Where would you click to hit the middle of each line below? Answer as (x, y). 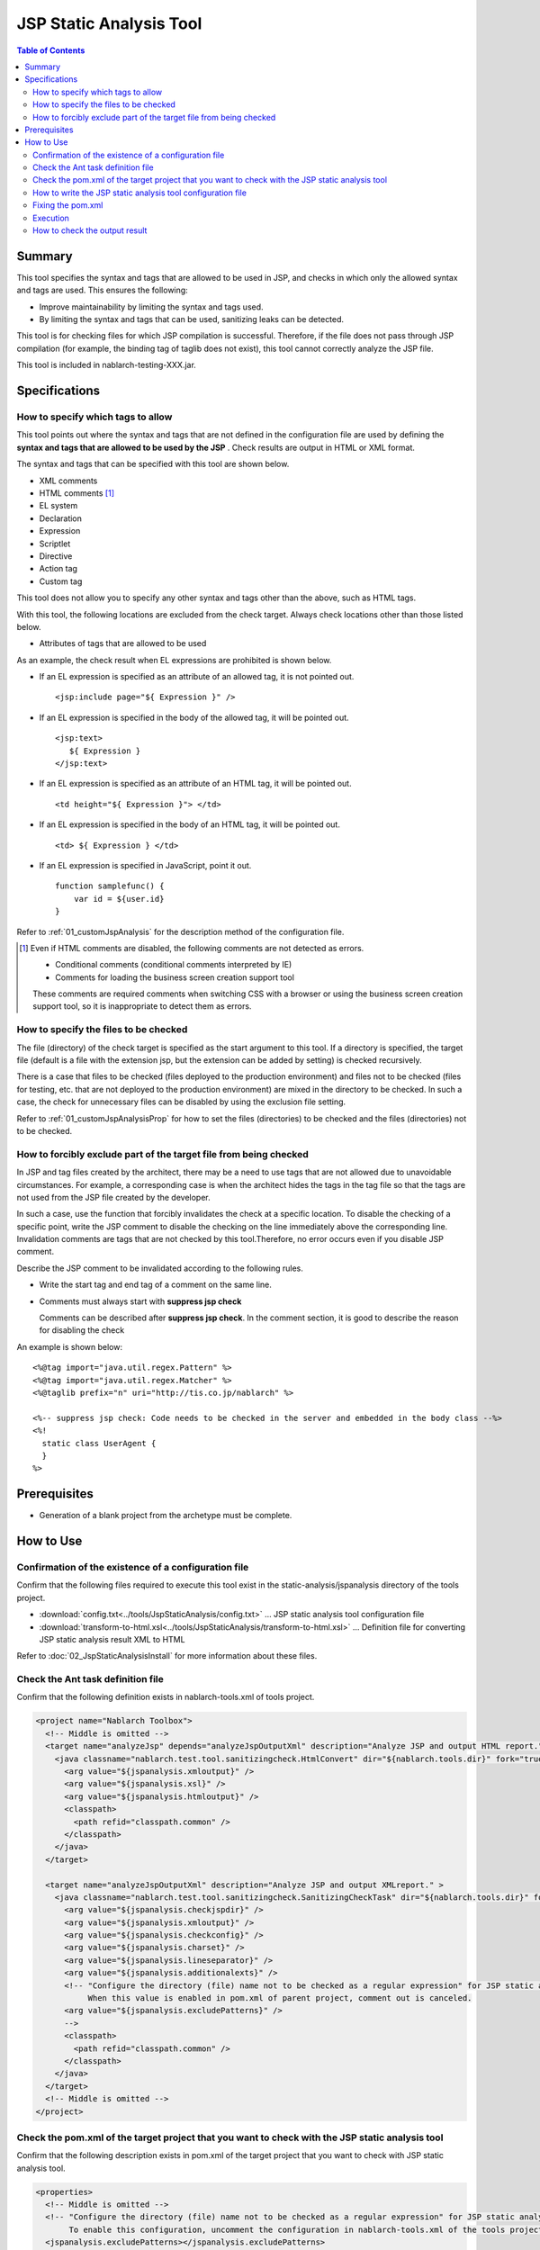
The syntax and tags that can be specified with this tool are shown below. (153, 464)
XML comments (68, 481)
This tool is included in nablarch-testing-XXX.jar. (107, 365)
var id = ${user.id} (119, 899)
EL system (58, 506)
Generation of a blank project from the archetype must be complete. (166, 1516)
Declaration (61, 518)
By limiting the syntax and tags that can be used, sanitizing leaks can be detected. (192, 319)
